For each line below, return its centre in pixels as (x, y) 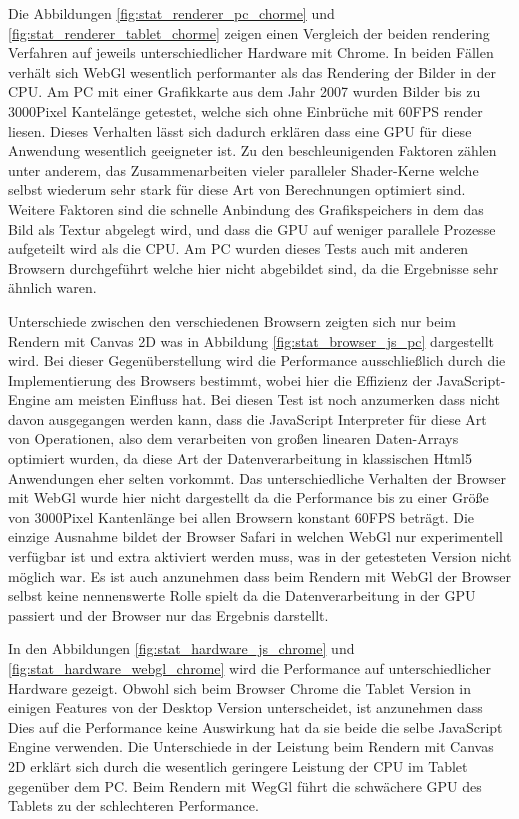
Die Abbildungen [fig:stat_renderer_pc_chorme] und (171, 13)
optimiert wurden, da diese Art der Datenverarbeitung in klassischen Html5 (240, 458)
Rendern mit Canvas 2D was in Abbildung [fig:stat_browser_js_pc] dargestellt (251, 340)
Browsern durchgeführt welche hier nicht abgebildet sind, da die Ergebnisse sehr (253, 267)
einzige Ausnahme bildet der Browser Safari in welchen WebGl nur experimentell (255, 536)
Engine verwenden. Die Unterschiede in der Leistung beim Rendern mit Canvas (251, 746)
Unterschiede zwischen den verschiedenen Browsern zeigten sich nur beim (232, 320)
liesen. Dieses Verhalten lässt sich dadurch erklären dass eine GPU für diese (240, 130)
